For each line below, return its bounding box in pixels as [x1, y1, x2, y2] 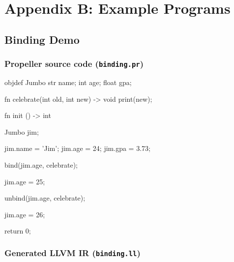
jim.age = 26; [4, 209, 45, 219]
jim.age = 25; [4, 176, 45, 186]
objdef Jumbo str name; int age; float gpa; [4, 77, 132, 87]
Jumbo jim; [4, 126, 39, 137]
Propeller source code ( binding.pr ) [4, 58, 144, 70]
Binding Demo [4, 31, 80, 47]
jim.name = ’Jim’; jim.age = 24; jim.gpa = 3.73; [4, 143, 150, 153]
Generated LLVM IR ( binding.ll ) [4, 246, 141, 259]
